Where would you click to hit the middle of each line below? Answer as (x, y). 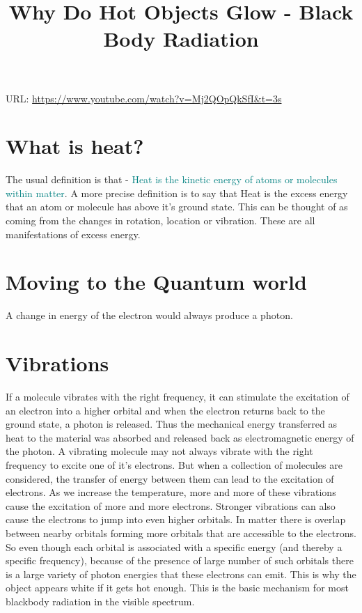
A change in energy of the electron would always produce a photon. (149, 315)
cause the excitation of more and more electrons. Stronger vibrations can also (171, 505)
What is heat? (75, 146)
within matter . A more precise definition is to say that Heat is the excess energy (177, 193)
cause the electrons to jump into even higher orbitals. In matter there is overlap (176, 519)
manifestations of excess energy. (73, 234)
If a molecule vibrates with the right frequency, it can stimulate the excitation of (178, 397)
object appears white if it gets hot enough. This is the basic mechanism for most (177, 588)
